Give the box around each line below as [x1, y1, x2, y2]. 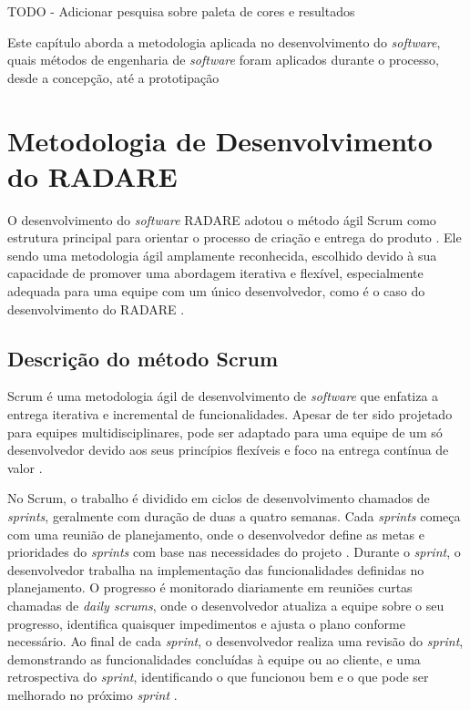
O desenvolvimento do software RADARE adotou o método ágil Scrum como [7, 210, 436, 229]
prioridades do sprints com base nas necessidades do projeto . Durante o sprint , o [7, 542, 461, 561]
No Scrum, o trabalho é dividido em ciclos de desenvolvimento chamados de [7, 489, 430, 508]
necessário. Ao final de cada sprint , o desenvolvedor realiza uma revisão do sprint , [7, 632, 464, 651]
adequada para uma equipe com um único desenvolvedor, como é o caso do [7, 282, 425, 301]
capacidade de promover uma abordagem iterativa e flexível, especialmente [7, 263, 424, 283]
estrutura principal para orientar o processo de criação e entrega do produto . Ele [7, 228, 462, 247]
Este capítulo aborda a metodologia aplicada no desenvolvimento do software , [7, 32, 441, 51]
